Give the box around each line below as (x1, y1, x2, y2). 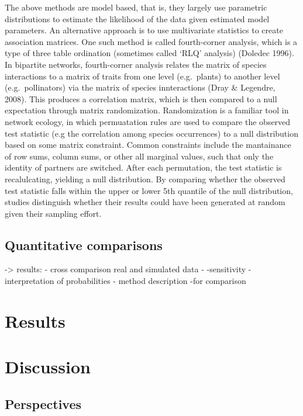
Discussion (5, 355, 91, 379)
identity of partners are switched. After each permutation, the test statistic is (5, 161, 282, 174)
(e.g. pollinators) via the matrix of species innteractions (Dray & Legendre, (5, 81, 276, 93)
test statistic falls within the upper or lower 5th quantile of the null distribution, (5, 184, 293, 196)
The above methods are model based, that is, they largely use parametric (5, 1, 267, 13)
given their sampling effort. (5, 207, 102, 219)
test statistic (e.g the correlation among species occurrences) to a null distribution (5, 127, 298, 139)
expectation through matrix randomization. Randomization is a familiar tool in (5, 104, 289, 116)
